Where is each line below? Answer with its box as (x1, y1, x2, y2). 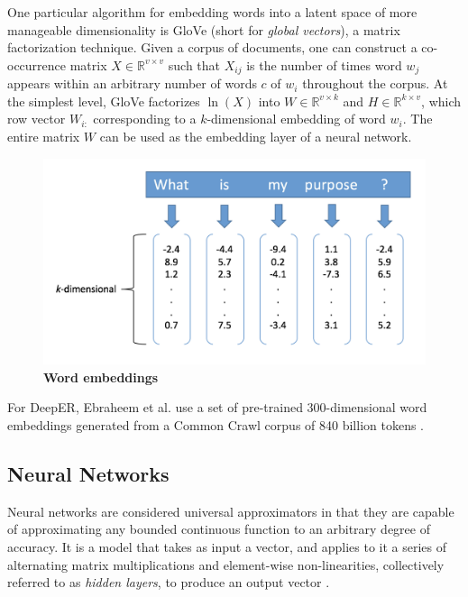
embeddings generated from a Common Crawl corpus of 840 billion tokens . (7, 415, 424, 434)
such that (168, 55, 221, 74)
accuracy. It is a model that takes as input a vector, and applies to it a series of (7, 537, 447, 556)
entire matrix (7, 127, 80, 146)
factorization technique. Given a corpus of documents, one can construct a (7, 38, 418, 57)
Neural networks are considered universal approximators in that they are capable (7, 501, 454, 520)
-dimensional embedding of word (206, 109, 386, 128)
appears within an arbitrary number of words (7, 74, 257, 93)
